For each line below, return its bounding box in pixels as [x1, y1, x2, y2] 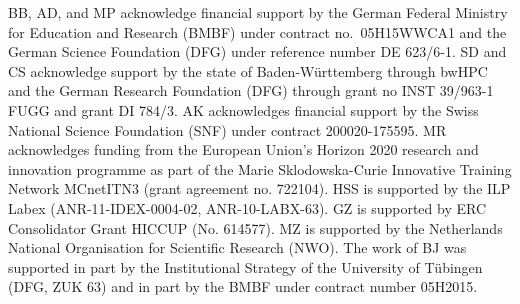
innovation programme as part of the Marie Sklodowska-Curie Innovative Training [8, 158, 512, 179]
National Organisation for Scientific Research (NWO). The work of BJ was [8, 237, 467, 258]
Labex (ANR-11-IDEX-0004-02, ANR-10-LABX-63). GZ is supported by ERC [8, 197, 487, 218]
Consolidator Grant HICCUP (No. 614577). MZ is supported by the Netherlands [8, 217, 503, 238]
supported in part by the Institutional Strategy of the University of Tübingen [8, 256, 483, 277]
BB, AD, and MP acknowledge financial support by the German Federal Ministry [8, 2, 508, 22]
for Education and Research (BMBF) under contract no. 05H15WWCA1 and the [8, 21, 507, 42]
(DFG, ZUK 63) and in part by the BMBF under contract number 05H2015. [8, 276, 478, 297]
